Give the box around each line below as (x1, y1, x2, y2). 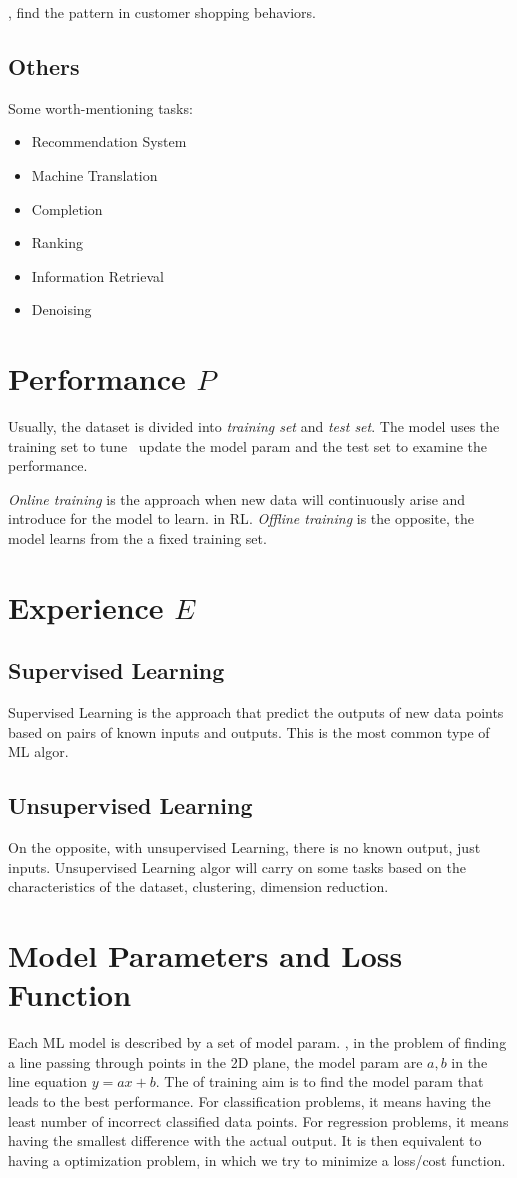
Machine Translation (31, 164, 158, 185)
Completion (31, 198, 103, 219)
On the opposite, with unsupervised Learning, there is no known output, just (8, 837, 481, 858)
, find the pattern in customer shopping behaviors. (8, 2, 316, 22)
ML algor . (8, 741, 69, 762)
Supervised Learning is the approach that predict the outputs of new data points (8, 702, 504, 723)
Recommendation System (31, 131, 187, 152)
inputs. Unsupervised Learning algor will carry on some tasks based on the (8, 856, 466, 877)
